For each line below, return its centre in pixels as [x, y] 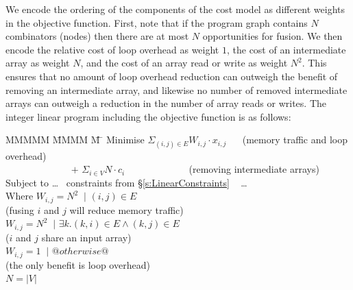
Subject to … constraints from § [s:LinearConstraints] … [126, 182]
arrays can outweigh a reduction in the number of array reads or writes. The [166, 103]
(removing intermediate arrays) [254, 169]
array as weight [38, 63]
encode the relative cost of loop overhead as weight [112, 49]
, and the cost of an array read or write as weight [184, 63]
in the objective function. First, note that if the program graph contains [157, 22]
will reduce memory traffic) [126, 209]
